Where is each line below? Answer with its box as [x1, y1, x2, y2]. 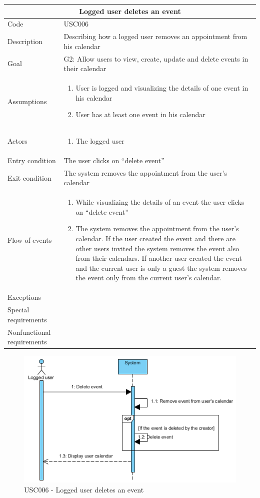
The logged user [75, 136, 124, 146]
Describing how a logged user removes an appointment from [63, 31, 247, 42]
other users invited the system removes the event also [75, 243, 239, 253]
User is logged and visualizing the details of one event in [75, 83, 248, 93]
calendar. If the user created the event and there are [75, 233, 235, 243]
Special [7, 304, 29, 315]
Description [7, 36, 42, 46]
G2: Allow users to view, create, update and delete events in [63, 53, 248, 64]
